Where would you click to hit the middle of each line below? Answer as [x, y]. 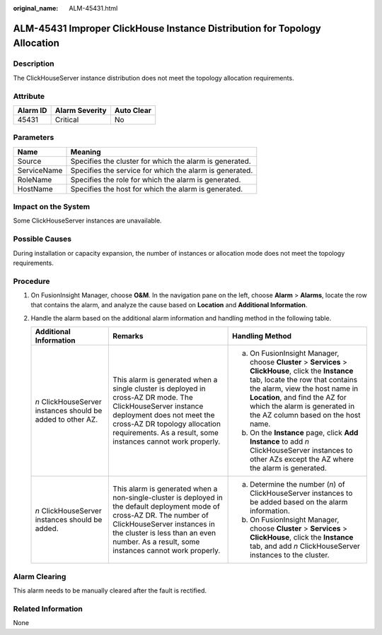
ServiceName [40, 170]
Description [34, 64]
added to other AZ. [66, 420]
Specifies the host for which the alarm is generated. [157, 189]
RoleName [35, 179]
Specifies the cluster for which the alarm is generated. [161, 161]
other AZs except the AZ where [302, 459]
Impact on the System [52, 207]
